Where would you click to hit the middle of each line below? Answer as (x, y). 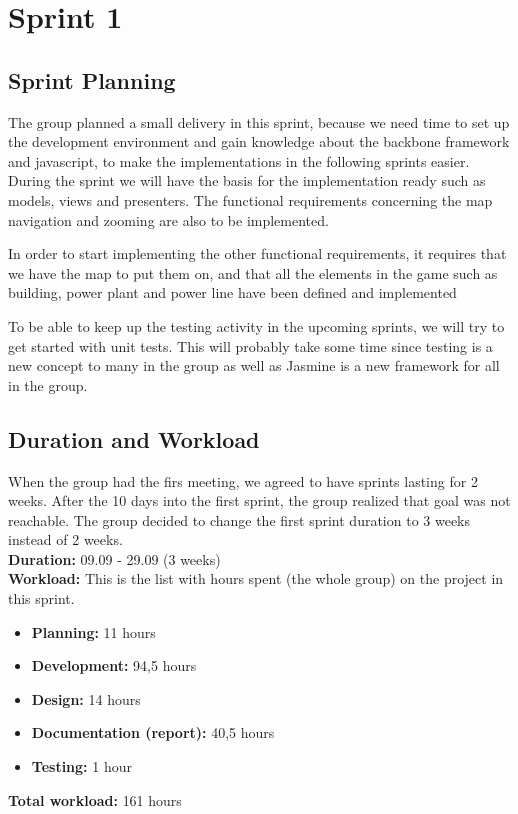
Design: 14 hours (86, 698)
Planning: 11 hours (93, 631)
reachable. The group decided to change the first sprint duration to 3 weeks (239, 519)
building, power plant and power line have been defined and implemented (232, 292)
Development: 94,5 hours (114, 665)
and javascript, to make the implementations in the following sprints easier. (239, 160)
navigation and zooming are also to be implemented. (168, 219)
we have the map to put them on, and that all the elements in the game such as (253, 272)
